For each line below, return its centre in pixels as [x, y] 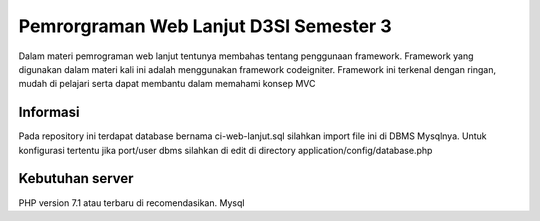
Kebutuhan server [76, 178]
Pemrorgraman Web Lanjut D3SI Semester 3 [205, 26]
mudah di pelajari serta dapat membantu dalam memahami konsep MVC [167, 84]
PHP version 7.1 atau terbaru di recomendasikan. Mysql [131, 202]
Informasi [49, 112]
